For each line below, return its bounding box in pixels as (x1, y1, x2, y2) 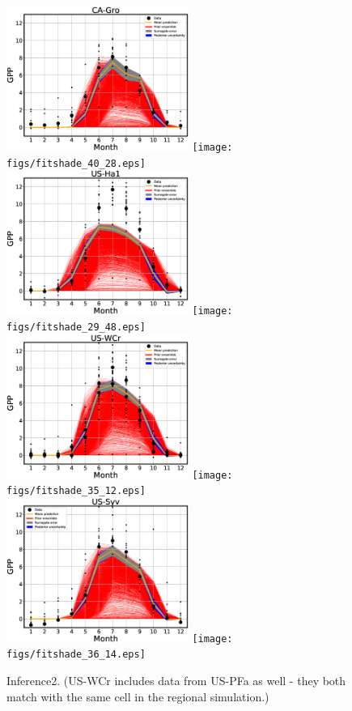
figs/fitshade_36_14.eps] (6, 649, 146, 661)
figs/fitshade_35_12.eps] (6, 485, 146, 497)
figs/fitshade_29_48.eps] (6, 321, 146, 333)
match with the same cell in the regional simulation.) (6, 688, 269, 705)
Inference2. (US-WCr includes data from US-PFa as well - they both (6, 672, 346, 689)
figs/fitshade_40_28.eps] (6, 157, 146, 169)
